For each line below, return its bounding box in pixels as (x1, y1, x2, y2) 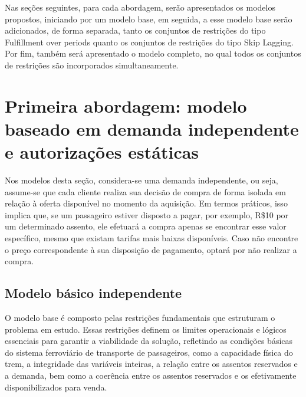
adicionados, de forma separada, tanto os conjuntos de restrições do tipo (5, 24, 266, 37)
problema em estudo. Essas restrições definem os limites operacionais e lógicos (5, 323, 287, 335)
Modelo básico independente (5, 284, 182, 302)
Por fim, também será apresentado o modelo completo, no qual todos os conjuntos (5, 47, 301, 60)
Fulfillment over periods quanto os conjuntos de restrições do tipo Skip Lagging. (5, 35, 294, 48)
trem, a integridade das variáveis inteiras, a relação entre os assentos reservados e (5, 357, 298, 370)
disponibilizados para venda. (5, 380, 107, 393)
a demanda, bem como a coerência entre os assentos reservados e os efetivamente (5, 369, 297, 381)
